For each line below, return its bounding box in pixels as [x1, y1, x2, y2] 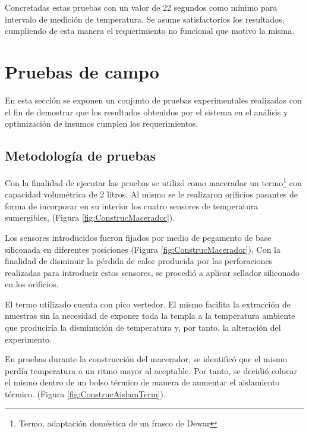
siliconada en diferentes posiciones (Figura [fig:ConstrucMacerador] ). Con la [5, 243, 280, 255]
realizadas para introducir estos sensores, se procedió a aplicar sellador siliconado [5, 266, 300, 278]
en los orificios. [5, 278, 59, 290]
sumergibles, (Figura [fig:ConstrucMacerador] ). [5, 211, 175, 224]
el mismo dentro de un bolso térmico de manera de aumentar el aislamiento [5, 376, 280, 388]
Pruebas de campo [5, 59, 159, 83]
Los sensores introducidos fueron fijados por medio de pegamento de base [5, 231, 272, 243]
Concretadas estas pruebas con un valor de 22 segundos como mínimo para [5, 1, 278, 13]
